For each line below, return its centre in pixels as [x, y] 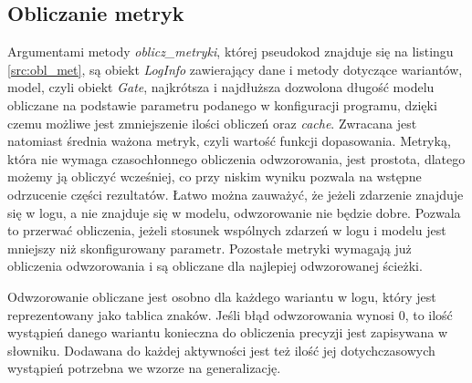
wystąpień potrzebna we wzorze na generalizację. [144, 368]
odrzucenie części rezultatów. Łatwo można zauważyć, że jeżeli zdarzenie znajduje [236, 194]
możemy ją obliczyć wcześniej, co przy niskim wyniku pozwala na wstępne [215, 176]
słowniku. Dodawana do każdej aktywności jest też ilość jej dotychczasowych [221, 350]
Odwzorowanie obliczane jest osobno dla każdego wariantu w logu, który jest [222, 296]
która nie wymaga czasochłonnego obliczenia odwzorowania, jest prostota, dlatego [236, 158]
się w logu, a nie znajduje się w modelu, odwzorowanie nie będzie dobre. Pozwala [234, 212]
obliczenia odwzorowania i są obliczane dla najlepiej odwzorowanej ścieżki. [215, 266]
